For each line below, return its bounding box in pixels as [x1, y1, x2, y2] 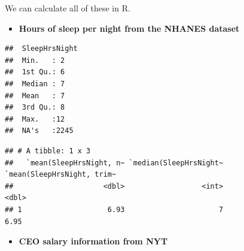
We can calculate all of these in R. [5, 2, 130, 14]
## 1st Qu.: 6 [5, 68, 65, 77]
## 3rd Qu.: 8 [5, 103, 65, 112]
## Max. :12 [5, 114, 65, 123]
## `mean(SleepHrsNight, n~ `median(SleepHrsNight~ [5, 158, 224, 167]
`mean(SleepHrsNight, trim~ [5, 170, 117, 179]
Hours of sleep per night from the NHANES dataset [19, 22, 240, 34]
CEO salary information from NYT [19, 235, 168, 247]
